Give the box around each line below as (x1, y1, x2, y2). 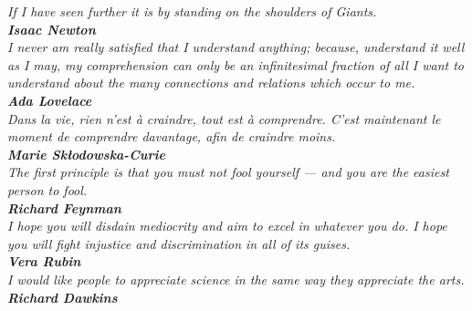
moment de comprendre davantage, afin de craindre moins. (7, 127, 336, 146)
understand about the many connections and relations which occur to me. (7, 73, 415, 92)
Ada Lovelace (7, 90, 92, 109)
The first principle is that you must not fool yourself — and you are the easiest (7, 162, 449, 181)
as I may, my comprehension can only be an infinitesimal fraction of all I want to (7, 55, 464, 74)
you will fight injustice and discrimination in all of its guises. (7, 233, 351, 253)
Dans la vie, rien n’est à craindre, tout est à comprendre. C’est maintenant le (7, 109, 441, 128)
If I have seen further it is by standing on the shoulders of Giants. (7, 2, 377, 20)
